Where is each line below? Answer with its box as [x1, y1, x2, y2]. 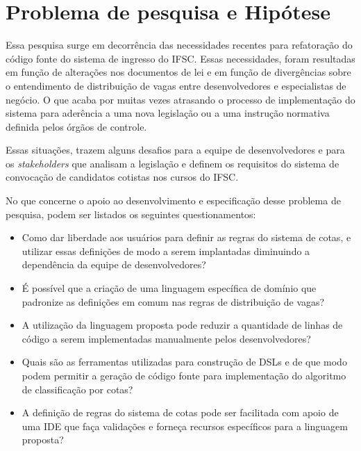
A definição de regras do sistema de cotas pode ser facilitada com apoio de [22, 405, 339, 420]
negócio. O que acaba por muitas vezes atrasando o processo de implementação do [6, 92, 355, 106]
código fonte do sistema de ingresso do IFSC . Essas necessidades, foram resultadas [6, 51, 355, 65]
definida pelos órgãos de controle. [6, 119, 147, 133]
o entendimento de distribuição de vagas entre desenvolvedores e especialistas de [6, 78, 346, 92]
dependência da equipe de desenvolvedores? [22, 257, 206, 272]
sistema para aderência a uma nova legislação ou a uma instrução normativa [6, 106, 330, 120]
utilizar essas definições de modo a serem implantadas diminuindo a [22, 243, 310, 258]
